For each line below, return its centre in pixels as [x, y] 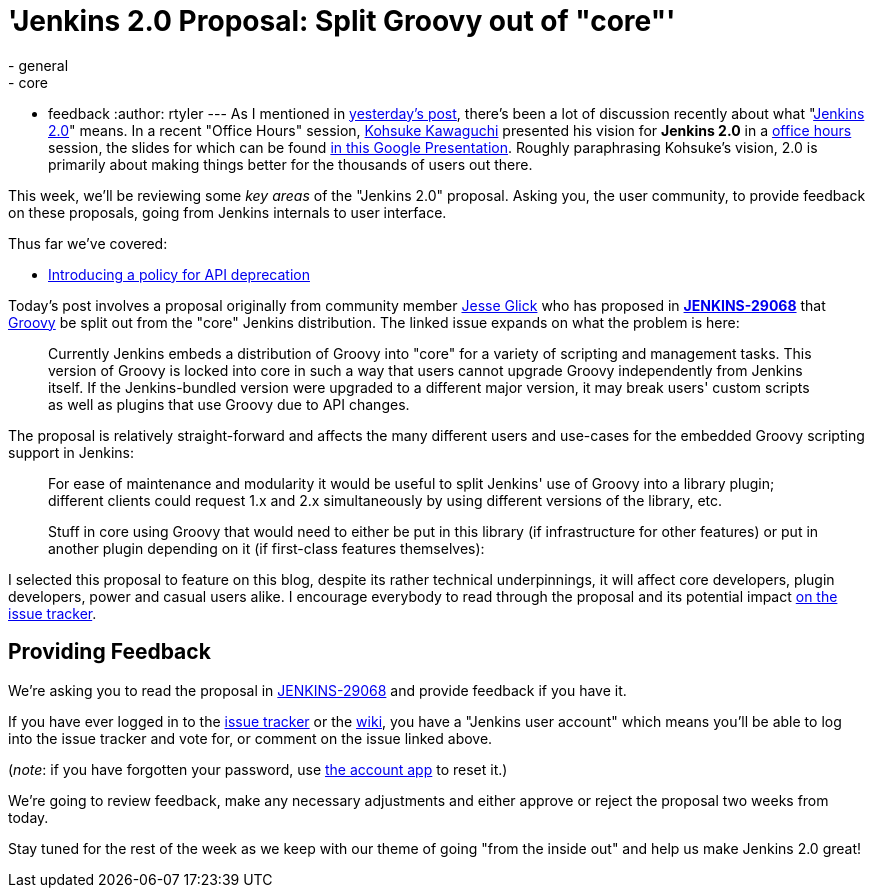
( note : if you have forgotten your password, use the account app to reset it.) [258, 769]
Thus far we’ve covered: [88, 243]
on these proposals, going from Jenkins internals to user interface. [227, 212]
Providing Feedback [109, 652]
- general [38, 65]
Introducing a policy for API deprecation [179, 274]
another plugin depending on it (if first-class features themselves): [266, 548]
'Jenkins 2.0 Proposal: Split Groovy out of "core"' [342, 21]
